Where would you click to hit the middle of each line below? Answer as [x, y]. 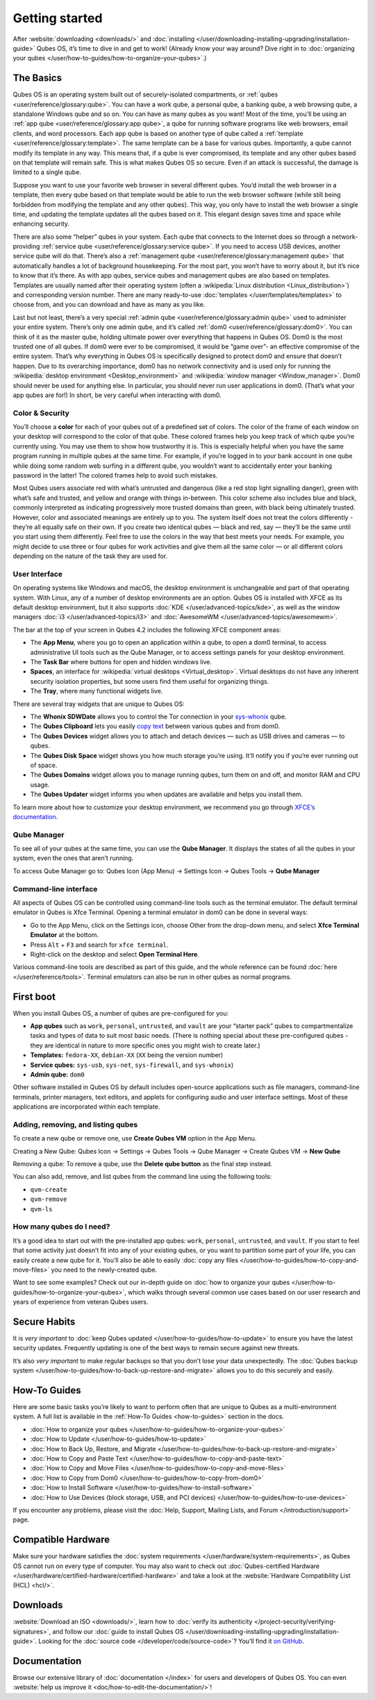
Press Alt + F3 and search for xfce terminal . [99, 945]
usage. [40, 784]
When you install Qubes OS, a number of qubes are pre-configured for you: [121, 1013]
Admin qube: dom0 [57, 1074]
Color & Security [41, 413]
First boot [34, 996]
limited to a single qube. [47, 172]
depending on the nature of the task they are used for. [90, 556]
